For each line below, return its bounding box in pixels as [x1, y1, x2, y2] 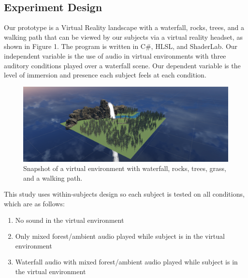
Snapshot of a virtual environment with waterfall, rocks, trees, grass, [23, 163, 226, 173]
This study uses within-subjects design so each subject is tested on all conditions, [4, 189, 245, 199]
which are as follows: [4, 199, 65, 208]
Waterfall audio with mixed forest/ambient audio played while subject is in [15, 257, 238, 267]
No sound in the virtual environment [15, 215, 124, 225]
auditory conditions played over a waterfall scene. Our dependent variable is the [4, 60, 241, 70]
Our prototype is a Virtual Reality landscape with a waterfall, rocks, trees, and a [4, 22, 244, 32]
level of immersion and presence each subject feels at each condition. [4, 70, 206, 80]
